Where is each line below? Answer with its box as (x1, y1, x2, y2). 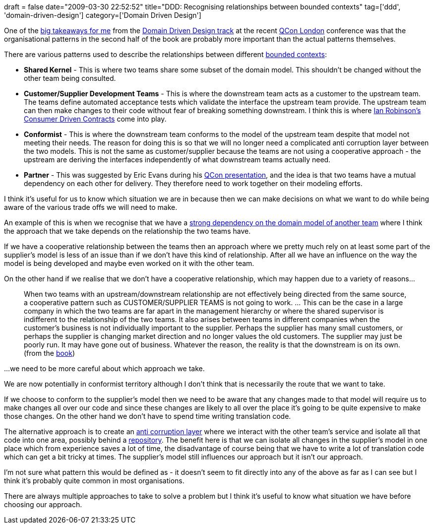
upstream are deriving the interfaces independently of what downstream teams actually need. (24, 155, 331, 164)
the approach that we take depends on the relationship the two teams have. (4, 227, 251, 235)
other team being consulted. (24, 74, 116, 82)
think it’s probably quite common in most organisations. (4, 476, 185, 485)
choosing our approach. (4, 500, 82, 509)
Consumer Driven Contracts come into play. (24, 115, 167, 123)
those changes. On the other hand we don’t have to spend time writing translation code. (4, 412, 291, 420)
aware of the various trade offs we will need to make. (4, 203, 178, 211)
